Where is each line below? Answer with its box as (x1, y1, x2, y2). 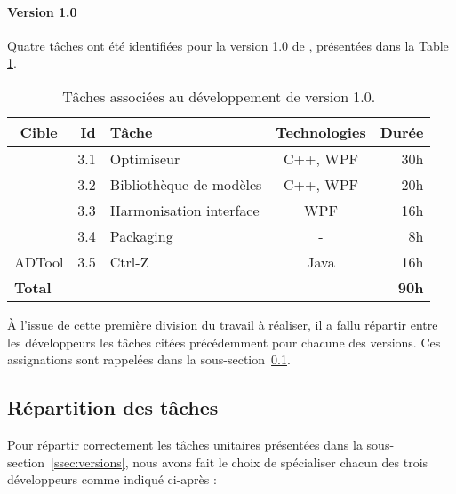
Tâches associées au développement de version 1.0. (62, 85, 376, 107)
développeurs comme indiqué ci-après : (7, 470, 217, 489)
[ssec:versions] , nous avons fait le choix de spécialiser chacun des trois (51, 452, 428, 471)
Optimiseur (109, 147, 180, 169)
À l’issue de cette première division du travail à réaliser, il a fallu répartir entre (7, 315, 438, 333)
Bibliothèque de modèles (109, 173, 262, 195)
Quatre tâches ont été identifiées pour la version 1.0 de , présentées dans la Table (7, 36, 449, 54)
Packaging (109, 225, 173, 246)
